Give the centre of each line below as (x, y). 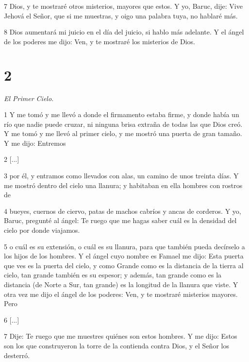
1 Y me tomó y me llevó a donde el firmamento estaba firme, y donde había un (122, 114)
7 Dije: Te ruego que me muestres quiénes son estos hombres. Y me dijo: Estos (121, 336)
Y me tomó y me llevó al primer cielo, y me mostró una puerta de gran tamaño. (123, 133)
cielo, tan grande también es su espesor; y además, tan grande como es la (113, 275)
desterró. (17, 355)
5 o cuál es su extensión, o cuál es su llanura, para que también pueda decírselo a (124, 246)
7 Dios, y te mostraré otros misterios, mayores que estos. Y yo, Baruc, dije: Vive (123, 6)
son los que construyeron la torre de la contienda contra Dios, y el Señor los (116, 345)
